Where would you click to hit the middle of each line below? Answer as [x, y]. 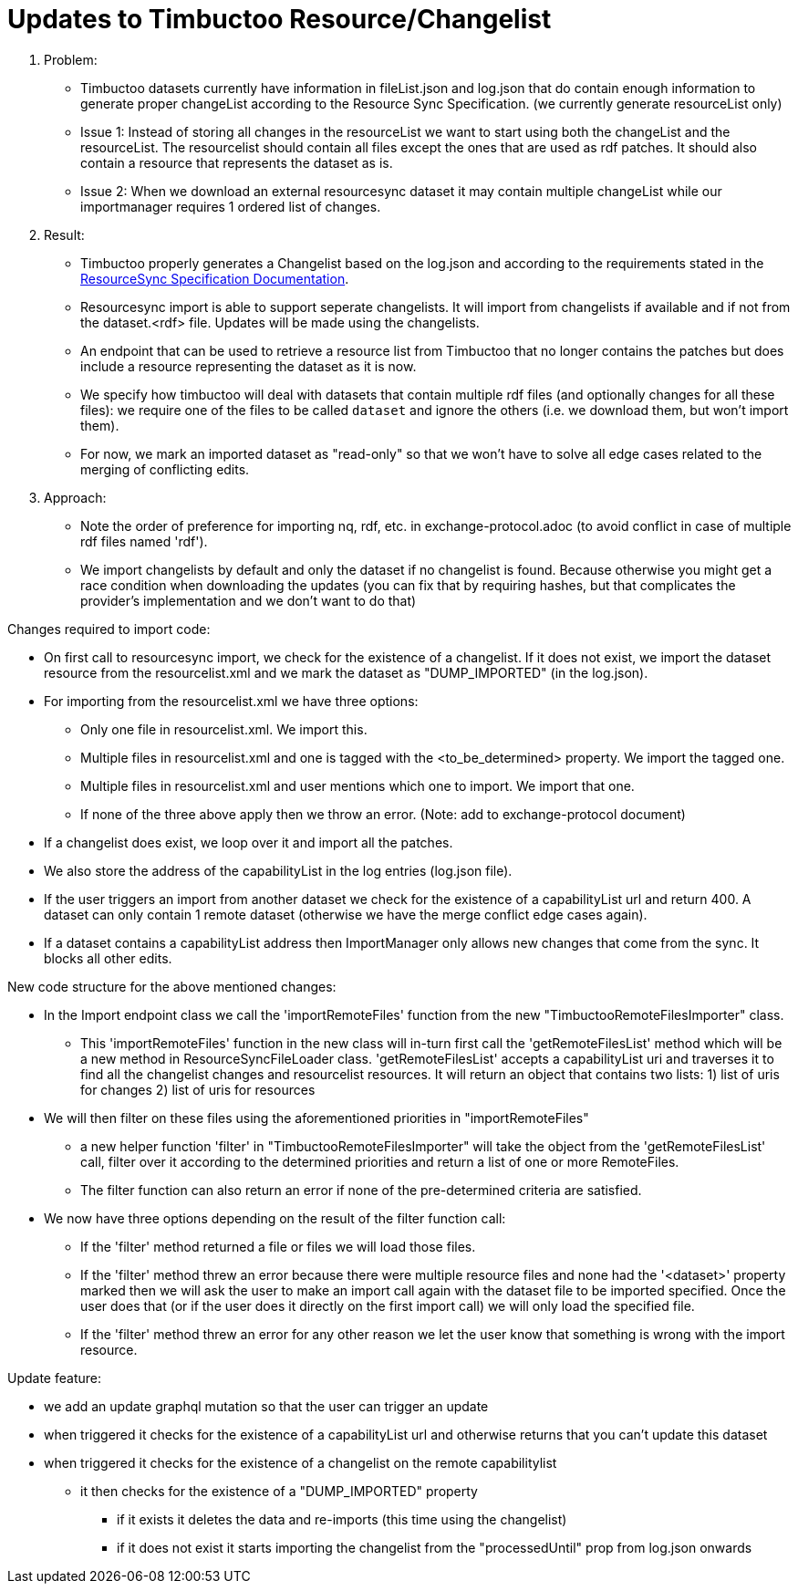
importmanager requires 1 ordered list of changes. [231, 206]
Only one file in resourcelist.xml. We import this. [224, 729]
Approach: [75, 497]
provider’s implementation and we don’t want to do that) [249, 600]
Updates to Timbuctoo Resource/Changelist [280, 19]
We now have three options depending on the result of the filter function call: [275, 1218]
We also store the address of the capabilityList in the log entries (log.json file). [278, 870]
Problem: [71, 59]
